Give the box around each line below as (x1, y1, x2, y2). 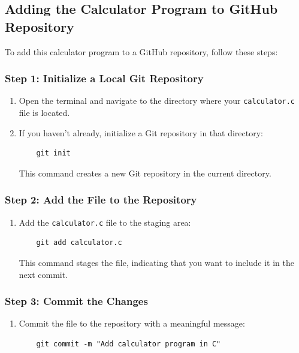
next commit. (19, 268, 68, 280)
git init (36, 149, 71, 158)
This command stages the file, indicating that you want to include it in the (19, 256, 294, 268)
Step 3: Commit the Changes (5, 294, 148, 309)
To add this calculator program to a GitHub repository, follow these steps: (5, 45, 278, 58)
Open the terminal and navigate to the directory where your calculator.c (19, 94, 295, 107)
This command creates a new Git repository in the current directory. (19, 166, 271, 179)
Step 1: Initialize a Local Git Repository (5, 71, 204, 86)
